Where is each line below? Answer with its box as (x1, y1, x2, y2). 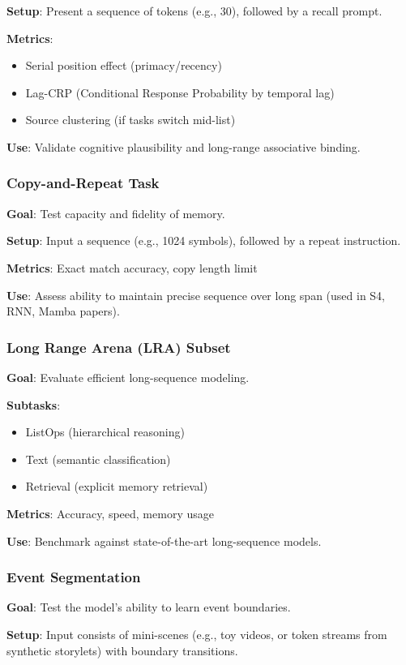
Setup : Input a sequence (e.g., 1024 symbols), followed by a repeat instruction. (6, 232, 401, 249)
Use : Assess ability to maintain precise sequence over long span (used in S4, (6, 286, 385, 303)
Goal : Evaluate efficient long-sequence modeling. (6, 368, 250, 385)
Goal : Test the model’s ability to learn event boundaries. (6, 598, 291, 616)
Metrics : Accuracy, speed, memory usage (6, 504, 214, 521)
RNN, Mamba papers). (6, 302, 120, 320)
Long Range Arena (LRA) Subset (6, 337, 231, 357)
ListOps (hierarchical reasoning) (25, 423, 185, 440)
